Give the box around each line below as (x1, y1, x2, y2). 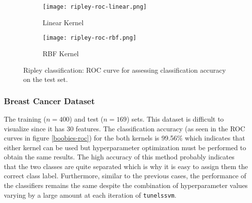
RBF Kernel (43, 48, 79, 58)
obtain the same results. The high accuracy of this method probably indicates (4, 152, 235, 162)
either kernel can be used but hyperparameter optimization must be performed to (4, 142, 246, 152)
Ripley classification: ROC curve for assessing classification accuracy (23, 64, 226, 75)
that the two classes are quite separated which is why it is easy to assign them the (4, 161, 248, 171)
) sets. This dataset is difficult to (126, 113, 224, 124)
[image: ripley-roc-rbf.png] (43, 34, 137, 42)
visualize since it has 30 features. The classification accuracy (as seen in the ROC (4, 123, 245, 133)
